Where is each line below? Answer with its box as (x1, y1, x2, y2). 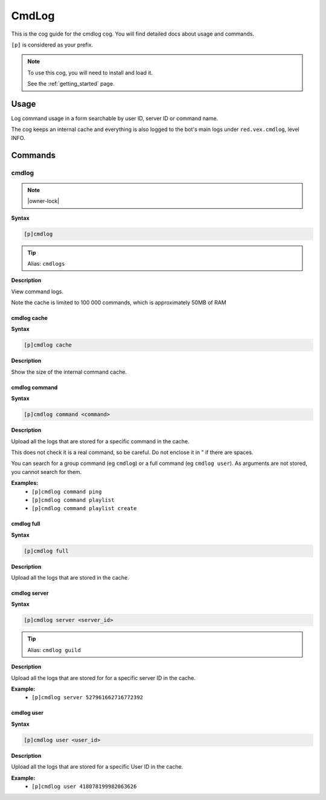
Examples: (11, 479, 39, 487)
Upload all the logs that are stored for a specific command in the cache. (11, 438, 190, 445)
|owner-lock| (27, 197, 60, 205)
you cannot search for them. (11, 468, 82, 475)
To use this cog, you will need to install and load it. (27, 69, 153, 76)
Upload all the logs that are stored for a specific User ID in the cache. (11, 763, 184, 770)
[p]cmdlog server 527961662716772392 (31, 694, 144, 701)
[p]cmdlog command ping (31, 488, 102, 495)
